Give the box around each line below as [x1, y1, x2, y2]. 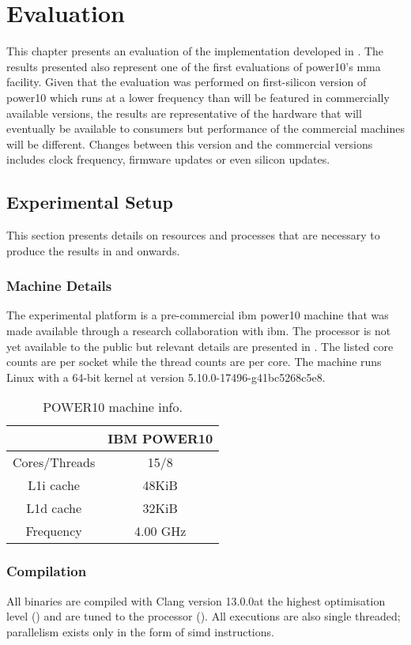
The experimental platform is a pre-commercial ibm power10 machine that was [6, 307, 389, 323]
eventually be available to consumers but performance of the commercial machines [6, 120, 405, 137]
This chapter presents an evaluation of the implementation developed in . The [6, 43, 384, 59]
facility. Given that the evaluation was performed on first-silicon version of [6, 74, 367, 90]
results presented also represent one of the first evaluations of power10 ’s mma [6, 58, 381, 74]
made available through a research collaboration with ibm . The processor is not [6, 322, 391, 339]
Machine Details [6, 276, 112, 296]
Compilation [6, 561, 87, 581]
